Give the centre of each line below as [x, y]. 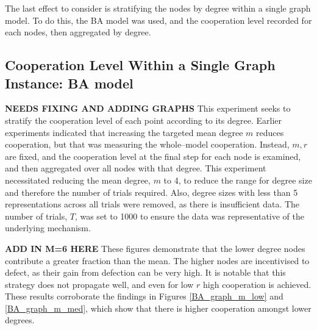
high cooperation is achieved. [257, 284]
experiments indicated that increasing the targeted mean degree [124, 132]
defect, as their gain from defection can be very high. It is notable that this [145, 272]
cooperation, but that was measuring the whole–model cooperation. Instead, [147, 144]
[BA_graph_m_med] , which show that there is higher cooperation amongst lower [158, 308]
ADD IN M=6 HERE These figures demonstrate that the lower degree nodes [155, 248]
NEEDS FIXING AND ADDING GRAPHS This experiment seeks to [148, 108]
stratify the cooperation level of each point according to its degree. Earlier [144, 120]
